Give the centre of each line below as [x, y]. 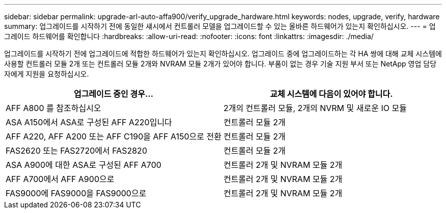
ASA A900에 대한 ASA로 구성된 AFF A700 [83, 165]
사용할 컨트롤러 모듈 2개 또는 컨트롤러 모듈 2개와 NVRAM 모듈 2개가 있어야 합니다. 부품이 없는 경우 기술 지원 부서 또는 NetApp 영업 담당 [220, 64]
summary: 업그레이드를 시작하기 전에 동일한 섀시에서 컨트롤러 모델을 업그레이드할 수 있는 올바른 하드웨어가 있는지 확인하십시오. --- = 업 [220, 26]
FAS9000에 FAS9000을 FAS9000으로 [76, 193]
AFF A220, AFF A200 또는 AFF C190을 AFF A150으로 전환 [114, 136]
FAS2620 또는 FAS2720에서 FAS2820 [76, 151]
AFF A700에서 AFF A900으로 [60, 179]
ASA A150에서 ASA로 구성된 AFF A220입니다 [89, 122]
